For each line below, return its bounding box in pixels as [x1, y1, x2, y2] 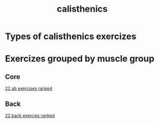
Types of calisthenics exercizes [5, 31, 136, 42]
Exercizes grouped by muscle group [5, 53, 155, 64]
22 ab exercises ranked [5, 85, 52, 91]
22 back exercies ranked [5, 113, 55, 118]
